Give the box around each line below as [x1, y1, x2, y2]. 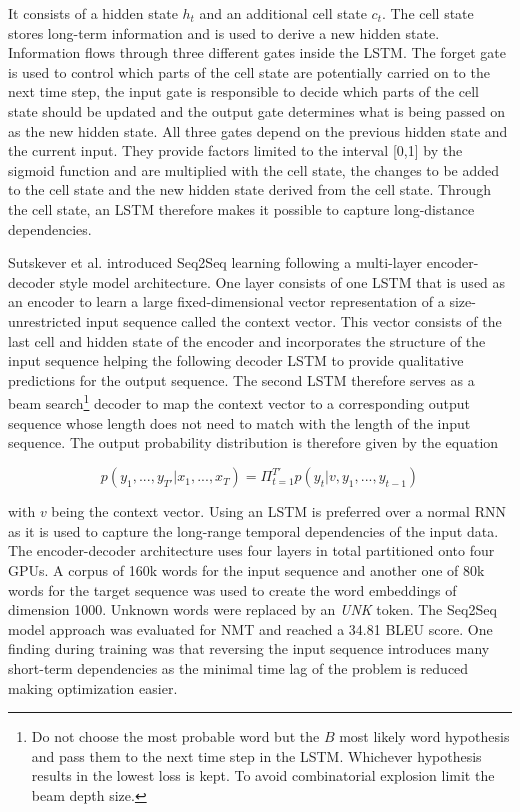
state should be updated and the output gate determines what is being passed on [8, 100, 506, 121]
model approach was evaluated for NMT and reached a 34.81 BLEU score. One [8, 618, 493, 639]
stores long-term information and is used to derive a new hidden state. [8, 22, 440, 43]
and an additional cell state [199, 3, 367, 23]
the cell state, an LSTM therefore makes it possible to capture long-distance [8, 198, 475, 219]
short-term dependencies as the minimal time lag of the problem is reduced [8, 657, 469, 678]
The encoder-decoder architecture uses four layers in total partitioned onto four [8, 540, 495, 561]
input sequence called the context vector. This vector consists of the [85, 310, 502, 331]
